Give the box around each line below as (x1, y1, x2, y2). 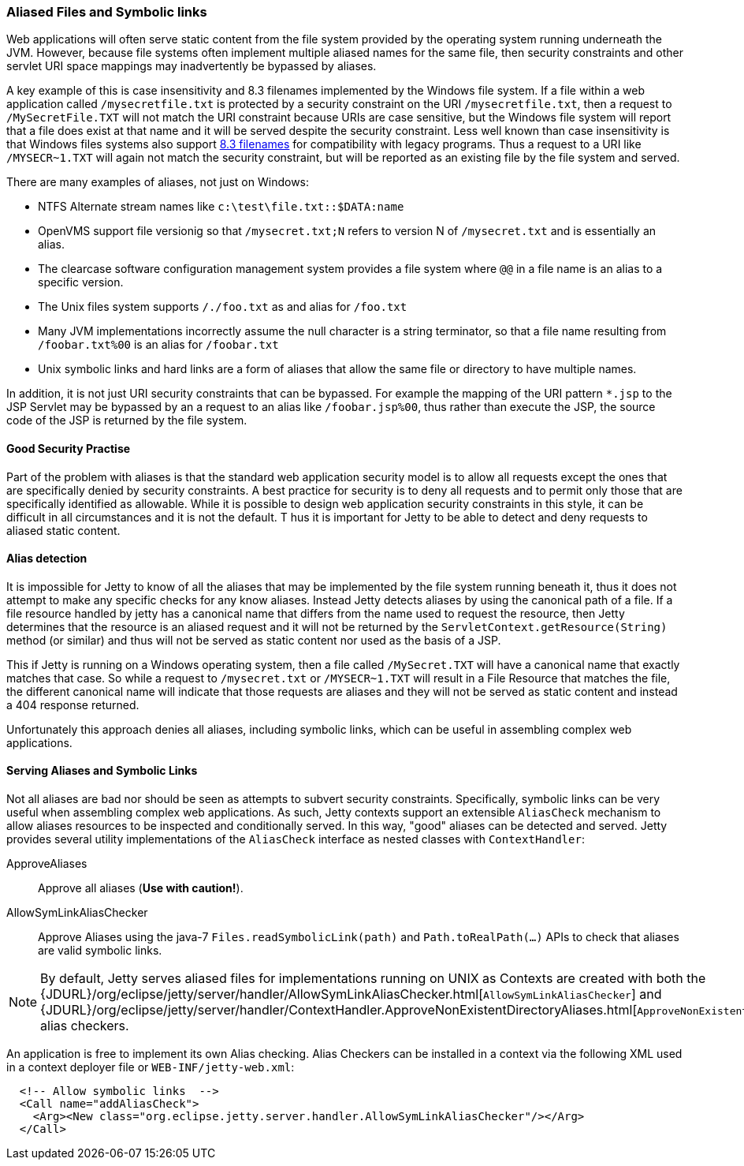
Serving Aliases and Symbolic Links (6, 764, 198, 778)
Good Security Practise (6, 441, 131, 455)
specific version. (38, 275, 124, 290)
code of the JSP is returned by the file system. (6, 413, 247, 428)
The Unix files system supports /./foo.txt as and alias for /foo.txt (38, 300, 407, 314)
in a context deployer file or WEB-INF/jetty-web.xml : (6, 1060, 295, 1074)
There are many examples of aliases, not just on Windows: (6, 175, 310, 189)
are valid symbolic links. (38, 944, 162, 958)
